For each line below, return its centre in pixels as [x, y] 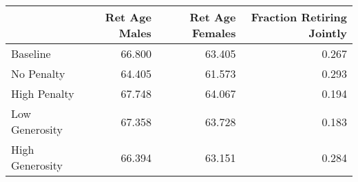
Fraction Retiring [299, 17]
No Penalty [38, 73]
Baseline [31, 53]
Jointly [328, 33]
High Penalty [43, 93]
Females [214, 33]
